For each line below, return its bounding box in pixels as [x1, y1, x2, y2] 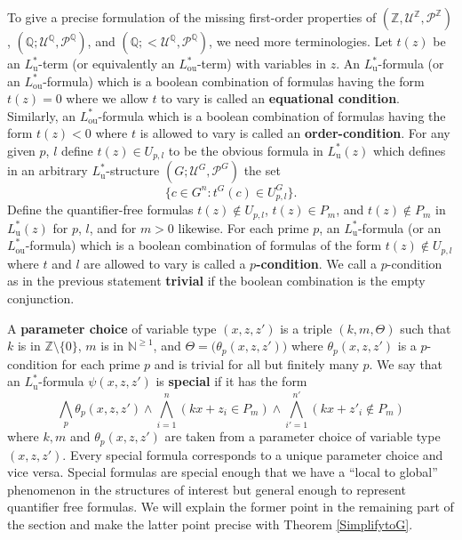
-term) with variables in [196, 54, 327, 72]
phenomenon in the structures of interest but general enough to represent [7, 480, 406, 498]
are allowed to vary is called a [84, 254, 246, 272]
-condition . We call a [256, 254, 378, 272]
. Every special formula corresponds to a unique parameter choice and [62, 445, 443, 463]
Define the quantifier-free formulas [7, 200, 194, 219]
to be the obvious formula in [168, 141, 323, 159]
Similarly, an [7, 106, 76, 125]
